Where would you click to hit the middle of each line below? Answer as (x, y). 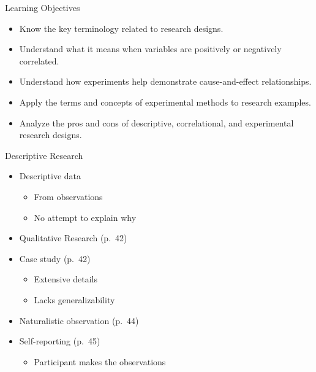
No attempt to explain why (85, 217)
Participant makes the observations (100, 361)
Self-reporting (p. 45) (60, 341)
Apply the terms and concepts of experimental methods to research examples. (165, 102)
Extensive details (66, 279)
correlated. (39, 60)
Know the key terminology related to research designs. (121, 28)
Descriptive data (50, 176)
